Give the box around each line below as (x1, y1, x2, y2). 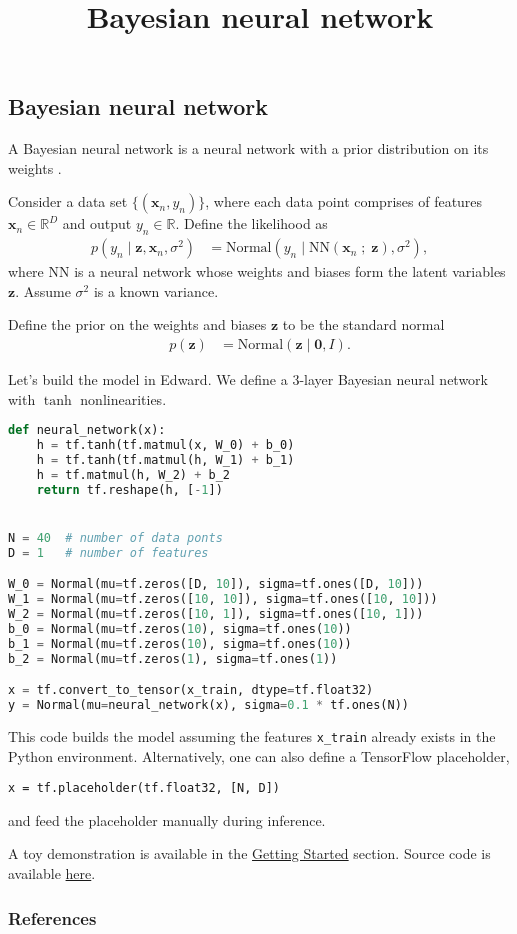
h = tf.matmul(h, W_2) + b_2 (36, 467, 230, 482)
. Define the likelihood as (175, 213, 328, 234)
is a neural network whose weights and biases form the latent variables (74, 261, 506, 282)
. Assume (15, 280, 71, 301)
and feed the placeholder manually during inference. (8, 809, 326, 830)
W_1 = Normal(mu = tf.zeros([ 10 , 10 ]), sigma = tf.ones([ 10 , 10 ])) (8, 592, 438, 607)
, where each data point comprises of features (205, 191, 483, 212)
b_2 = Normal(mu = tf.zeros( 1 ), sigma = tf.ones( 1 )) (8, 651, 338, 666)
